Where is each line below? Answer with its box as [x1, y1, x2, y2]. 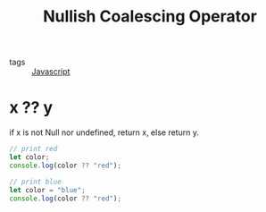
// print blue [9, 177, 62, 186]
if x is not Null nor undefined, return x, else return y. [9, 127, 199, 138]
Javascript [31, 66, 71, 77]
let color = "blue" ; [9, 185, 87, 194]
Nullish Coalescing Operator [43, 6, 257, 27]
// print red [9, 145, 58, 154]
